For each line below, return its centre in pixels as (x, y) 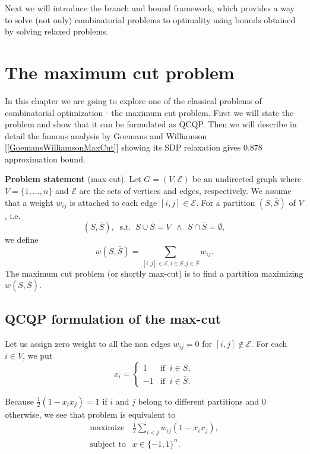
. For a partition (226, 202)
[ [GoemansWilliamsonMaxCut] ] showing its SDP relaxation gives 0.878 (134, 147)
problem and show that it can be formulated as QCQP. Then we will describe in (151, 124)
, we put (38, 356)
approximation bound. (45, 159)
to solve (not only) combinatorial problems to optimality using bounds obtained (150, 19)
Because (19, 401)
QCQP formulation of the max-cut (113, 318)
